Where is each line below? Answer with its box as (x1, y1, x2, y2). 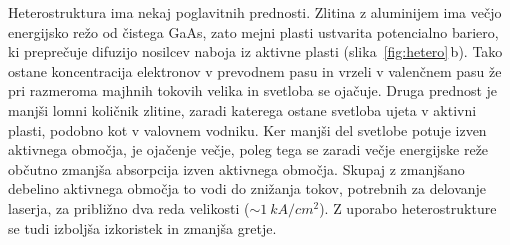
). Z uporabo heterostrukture (319, 197, 497, 218)
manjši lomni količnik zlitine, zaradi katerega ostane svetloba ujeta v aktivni (8, 99, 477, 120)
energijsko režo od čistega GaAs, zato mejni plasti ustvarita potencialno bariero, (8, 21, 499, 42)
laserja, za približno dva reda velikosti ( (8, 197, 250, 218)
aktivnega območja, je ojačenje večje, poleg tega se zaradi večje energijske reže (8, 139, 489, 160)
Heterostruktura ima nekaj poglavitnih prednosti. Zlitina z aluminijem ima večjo (8, 2, 502, 22)
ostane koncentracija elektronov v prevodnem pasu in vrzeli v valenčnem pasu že (8, 60, 502, 81)
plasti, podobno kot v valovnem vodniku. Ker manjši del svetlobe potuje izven (8, 119, 487, 140)
